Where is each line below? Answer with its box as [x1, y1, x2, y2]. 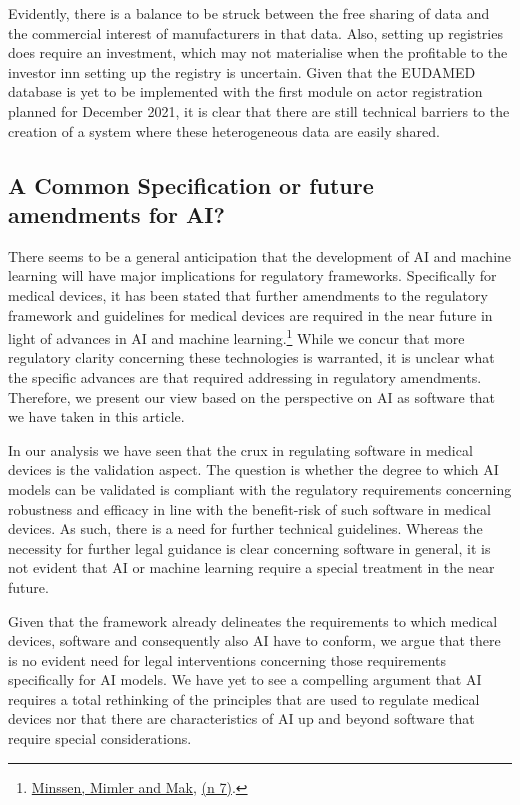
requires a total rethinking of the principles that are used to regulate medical [8, 688, 480, 709]
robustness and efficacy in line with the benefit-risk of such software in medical [8, 498, 491, 519]
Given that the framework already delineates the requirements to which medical [8, 610, 498, 631]
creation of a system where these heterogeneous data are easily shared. [8, 120, 440, 141]
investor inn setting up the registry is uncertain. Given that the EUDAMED [8, 61, 476, 82]
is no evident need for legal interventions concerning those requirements [8, 649, 446, 670]
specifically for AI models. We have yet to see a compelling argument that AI [8, 669, 482, 690]
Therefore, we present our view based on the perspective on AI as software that [8, 386, 496, 407]
